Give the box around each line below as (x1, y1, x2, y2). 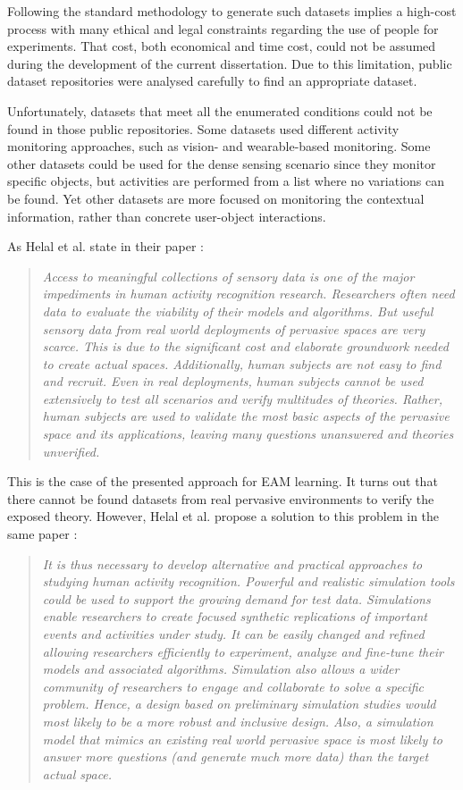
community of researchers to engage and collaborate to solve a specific (42, 677, 424, 695)
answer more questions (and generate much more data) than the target (42, 747, 429, 766)
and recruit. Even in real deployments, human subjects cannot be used (42, 372, 424, 391)
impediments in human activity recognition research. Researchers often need (42, 284, 455, 303)
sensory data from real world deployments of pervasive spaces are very (42, 319, 425, 338)
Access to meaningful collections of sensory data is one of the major (42, 266, 415, 285)
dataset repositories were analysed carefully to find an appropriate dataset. (7, 71, 417, 90)
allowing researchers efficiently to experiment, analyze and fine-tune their (42, 642, 443, 660)
